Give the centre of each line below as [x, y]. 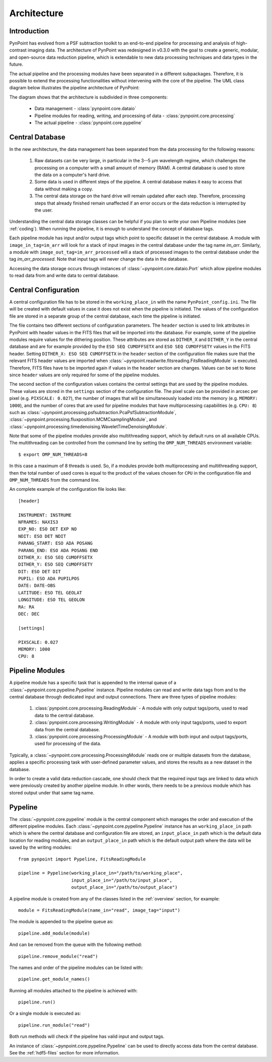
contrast [18, 50]
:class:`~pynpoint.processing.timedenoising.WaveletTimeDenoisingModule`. [88, 426]
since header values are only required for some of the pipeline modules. [85, 375]
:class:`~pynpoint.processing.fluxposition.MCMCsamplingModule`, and [83, 420]
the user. [44, 210]
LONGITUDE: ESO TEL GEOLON [52, 600]
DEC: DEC [29, 614]
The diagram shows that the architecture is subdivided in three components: [89, 97]
